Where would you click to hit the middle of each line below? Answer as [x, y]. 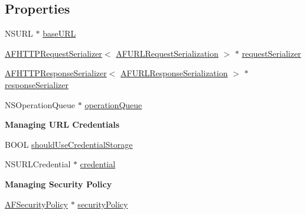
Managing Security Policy [58, 184]
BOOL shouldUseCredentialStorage [69, 144]
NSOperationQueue [40, 104]
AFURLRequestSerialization [167, 53]
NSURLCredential [38, 164]
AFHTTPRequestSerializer [53, 53]
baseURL [59, 33]
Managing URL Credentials [62, 124]
